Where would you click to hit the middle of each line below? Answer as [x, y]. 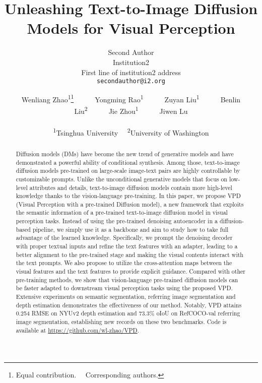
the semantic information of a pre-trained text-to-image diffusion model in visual [122, 212]
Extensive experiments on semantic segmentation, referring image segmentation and [126, 297]
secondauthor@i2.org [131, 81]
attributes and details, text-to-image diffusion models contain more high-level [131, 187]
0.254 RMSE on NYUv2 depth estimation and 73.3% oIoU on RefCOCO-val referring [128, 313]
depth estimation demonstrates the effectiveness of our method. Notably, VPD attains [129, 305]
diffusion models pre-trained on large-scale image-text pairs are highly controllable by [128, 171]
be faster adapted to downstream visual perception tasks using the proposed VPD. [124, 288]
